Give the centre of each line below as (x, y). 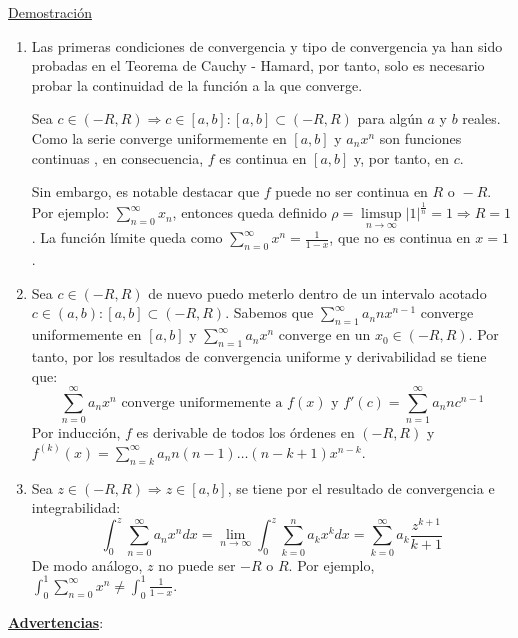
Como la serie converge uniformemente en (159, 137)
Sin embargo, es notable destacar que (145, 191)
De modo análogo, (87, 564)
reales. (481, 118)
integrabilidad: (76, 507)
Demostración (50, 12)
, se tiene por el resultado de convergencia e (361, 487)
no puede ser (197, 564)
